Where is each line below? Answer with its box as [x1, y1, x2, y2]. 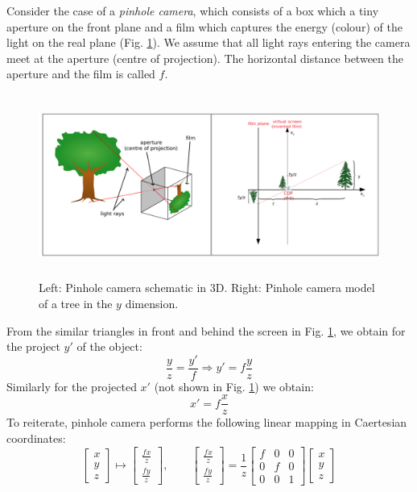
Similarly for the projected [6, 377, 137, 394]
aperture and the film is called [6, 65, 155, 82]
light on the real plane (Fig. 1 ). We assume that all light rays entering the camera [6, 34, 411, 51]
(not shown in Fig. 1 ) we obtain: [154, 377, 314, 394]
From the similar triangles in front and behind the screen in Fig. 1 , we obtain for [6, 322, 406, 339]
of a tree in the [39, 294, 113, 311]
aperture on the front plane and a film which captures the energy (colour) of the [6, 18, 403, 35]
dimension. [125, 294, 179, 311]
